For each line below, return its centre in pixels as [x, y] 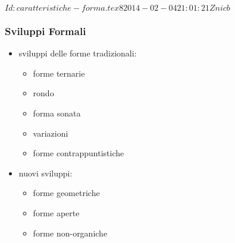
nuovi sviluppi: [46, 173]
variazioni [51, 133]
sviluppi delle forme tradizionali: [78, 53]
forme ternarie [59, 73]
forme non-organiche [70, 233]
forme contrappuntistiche [79, 153]
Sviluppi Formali [46, 31]
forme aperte [56, 212]
